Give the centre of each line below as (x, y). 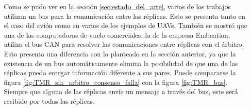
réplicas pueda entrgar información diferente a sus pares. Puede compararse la (120, 73)
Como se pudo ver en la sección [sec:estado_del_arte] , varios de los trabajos (117, 6)
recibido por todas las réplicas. (50, 101)
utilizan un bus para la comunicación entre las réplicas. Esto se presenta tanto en (125, 16)
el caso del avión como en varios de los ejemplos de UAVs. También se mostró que (126, 25)
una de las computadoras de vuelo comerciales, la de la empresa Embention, (117, 34)
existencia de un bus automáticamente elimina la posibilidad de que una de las (121, 63)
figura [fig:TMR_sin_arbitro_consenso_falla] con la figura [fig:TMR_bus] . (116, 82)
